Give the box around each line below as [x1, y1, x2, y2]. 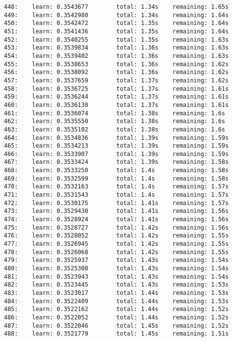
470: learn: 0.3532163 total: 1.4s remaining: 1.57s [4, 183, 229, 190]
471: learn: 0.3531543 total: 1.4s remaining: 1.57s [4, 191, 229, 199]
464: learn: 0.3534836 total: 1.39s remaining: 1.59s [4, 134, 229, 141]
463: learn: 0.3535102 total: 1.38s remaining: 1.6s [4, 126, 226, 133]
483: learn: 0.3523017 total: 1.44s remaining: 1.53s [4, 289, 229, 296]
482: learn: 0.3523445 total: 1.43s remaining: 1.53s [4, 281, 229, 289]
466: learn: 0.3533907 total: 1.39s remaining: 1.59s [4, 150, 229, 157]
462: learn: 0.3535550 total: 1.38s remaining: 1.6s [4, 118, 226, 125]
